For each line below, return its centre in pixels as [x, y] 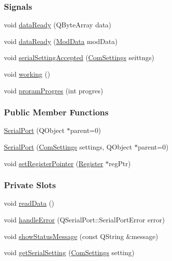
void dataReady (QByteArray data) [58, 25]
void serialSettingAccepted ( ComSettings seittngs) [79, 57]
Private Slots [30, 185]
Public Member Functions [56, 112]
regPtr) [120, 163]
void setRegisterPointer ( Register [54, 163]
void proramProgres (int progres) [54, 90]
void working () [27, 74]
